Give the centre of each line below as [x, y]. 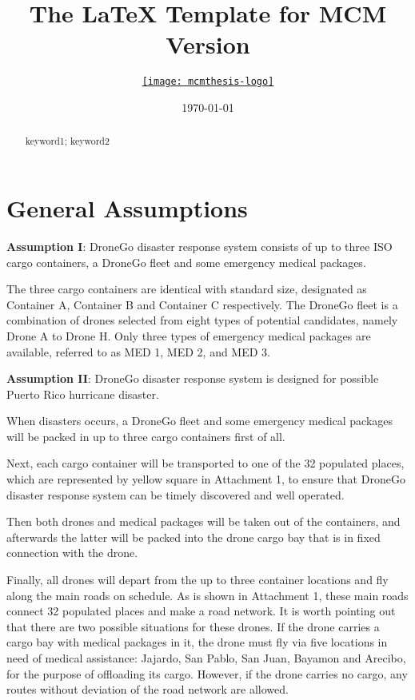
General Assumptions [127, 208]
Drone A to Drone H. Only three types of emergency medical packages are [189, 335]
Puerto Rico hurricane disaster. [83, 394]
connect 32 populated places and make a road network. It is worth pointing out [201, 611]
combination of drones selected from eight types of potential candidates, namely [202, 320]
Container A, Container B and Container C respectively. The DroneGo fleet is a [202, 304]
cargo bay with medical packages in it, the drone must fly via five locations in [197, 642]
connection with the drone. [72, 553]
